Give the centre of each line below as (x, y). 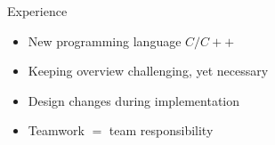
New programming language (105, 40)
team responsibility (161, 130)
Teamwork (56, 130)
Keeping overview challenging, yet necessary (148, 71)
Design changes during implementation (134, 100)
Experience (37, 11)
